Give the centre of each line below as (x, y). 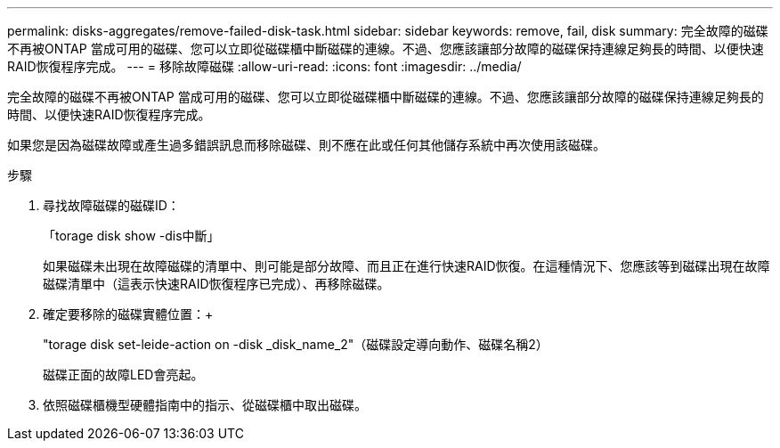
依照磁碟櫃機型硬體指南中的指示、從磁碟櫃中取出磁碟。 (205, 405)
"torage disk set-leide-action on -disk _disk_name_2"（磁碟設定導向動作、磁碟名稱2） (296, 344)
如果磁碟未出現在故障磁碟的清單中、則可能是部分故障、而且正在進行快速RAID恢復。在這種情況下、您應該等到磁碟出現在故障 (406, 266)
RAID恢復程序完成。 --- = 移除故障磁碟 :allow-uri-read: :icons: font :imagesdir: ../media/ (264, 66)
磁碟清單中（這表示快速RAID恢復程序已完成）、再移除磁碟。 (216, 284)
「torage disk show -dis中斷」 (131, 236)
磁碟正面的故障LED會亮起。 (123, 375)
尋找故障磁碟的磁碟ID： (111, 205)
